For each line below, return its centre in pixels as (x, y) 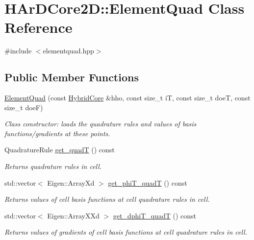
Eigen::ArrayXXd (73, 215)
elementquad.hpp (68, 51)
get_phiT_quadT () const (148, 182)
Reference (38, 27)
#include (18, 51)
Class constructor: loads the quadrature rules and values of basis (101, 124)
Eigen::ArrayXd (71, 182)
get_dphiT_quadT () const (154, 215)
